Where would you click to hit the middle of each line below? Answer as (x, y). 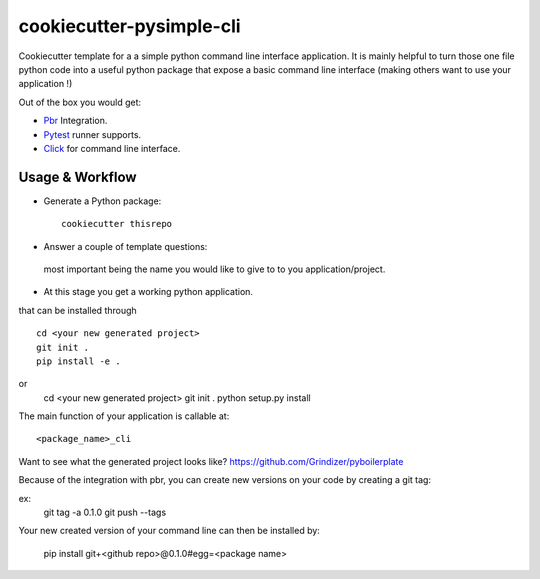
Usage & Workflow (77, 176)
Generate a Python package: (102, 201)
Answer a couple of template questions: (125, 246)
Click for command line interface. (112, 148)
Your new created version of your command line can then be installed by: (169, 531)
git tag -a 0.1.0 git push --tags (105, 512)
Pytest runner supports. (92, 134)
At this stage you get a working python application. (148, 292)
